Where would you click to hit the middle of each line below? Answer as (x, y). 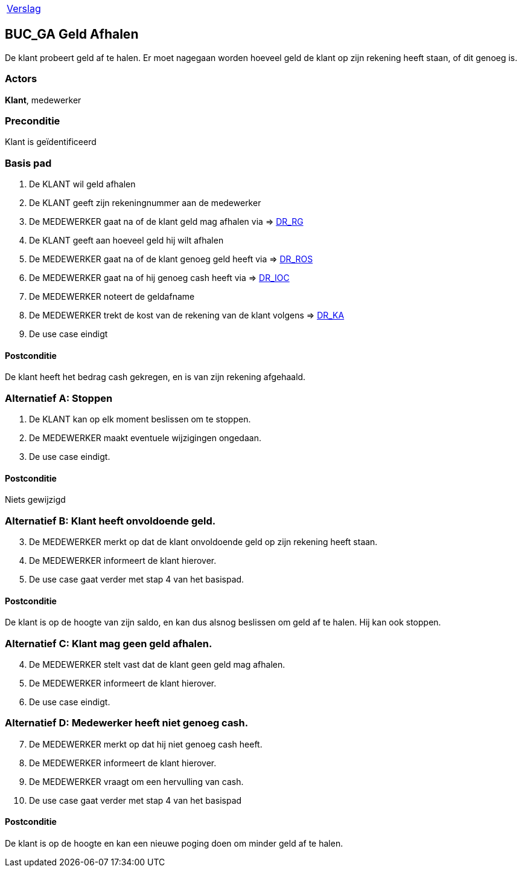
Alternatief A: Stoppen (59, 398)
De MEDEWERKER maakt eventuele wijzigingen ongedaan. (145, 438)
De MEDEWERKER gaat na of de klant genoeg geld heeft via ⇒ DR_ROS (171, 259)
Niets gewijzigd (35, 500)
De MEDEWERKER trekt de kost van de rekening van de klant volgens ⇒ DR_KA (187, 315)
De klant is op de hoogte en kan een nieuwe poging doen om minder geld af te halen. (174, 843)
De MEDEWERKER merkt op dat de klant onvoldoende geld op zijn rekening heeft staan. (203, 542)
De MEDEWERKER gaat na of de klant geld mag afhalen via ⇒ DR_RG (166, 222)
